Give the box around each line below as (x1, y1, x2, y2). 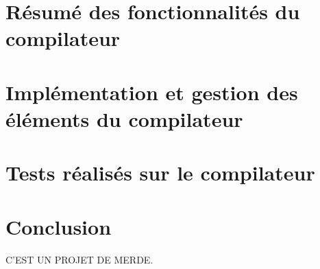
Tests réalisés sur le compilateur (5, 159, 315, 187)
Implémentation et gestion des (5, 78, 298, 106)
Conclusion (5, 212, 112, 240)
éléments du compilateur (5, 104, 243, 132)
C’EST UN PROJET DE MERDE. (5, 252, 153, 266)
